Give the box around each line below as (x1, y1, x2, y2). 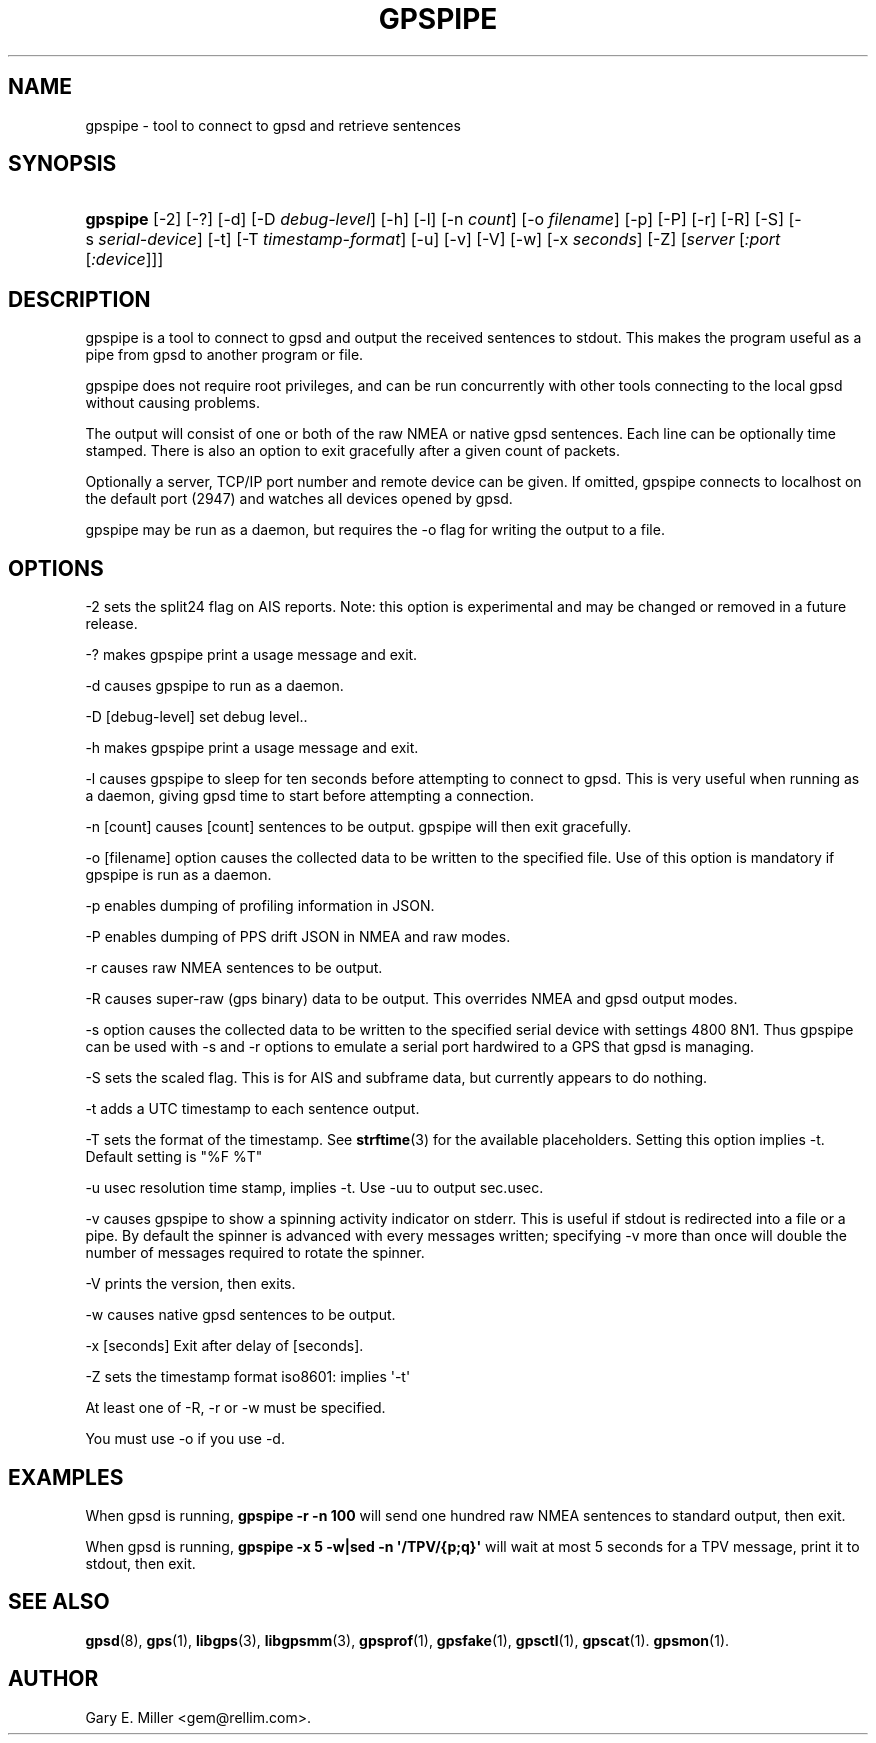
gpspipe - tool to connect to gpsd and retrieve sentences (85, 116, 461, 134)
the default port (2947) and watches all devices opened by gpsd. (85, 490, 513, 508)
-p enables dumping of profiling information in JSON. (85, 897, 435, 915)
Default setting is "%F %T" (85, 1148, 263, 1166)
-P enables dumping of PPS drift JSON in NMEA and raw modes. (85, 928, 511, 946)
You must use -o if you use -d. (85, 1430, 285, 1448)
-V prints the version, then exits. (85, 1275, 296, 1293)
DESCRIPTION (8, 286, 151, 312)
